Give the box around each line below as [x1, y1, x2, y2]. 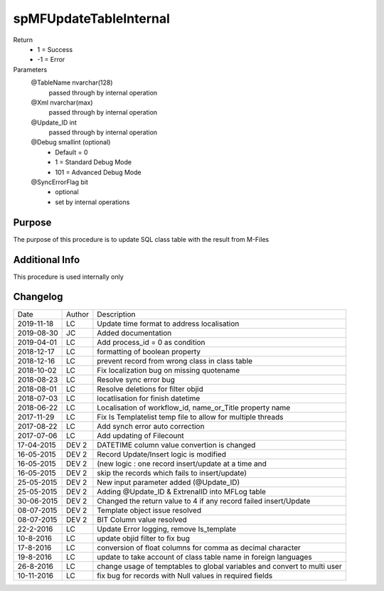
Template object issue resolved [97, 505, 202, 515]
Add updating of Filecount [97, 430, 184, 440]
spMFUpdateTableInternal [13, 11, 171, 26]
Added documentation [97, 328, 172, 338]
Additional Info [13, 253, 80, 266]
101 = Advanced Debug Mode [55, 168, 142, 176]
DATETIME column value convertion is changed [97, 440, 256, 449]
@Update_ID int [31, 118, 78, 127]
